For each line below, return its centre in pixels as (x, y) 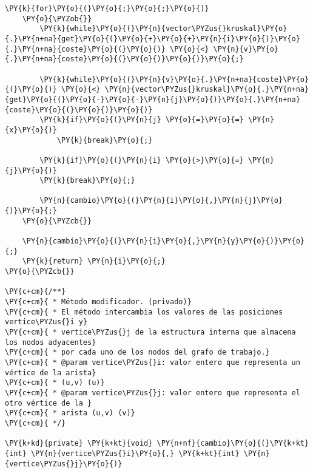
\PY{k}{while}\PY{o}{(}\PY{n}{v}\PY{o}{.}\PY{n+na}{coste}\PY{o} (174, 79)
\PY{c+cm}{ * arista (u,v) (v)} (70, 413)
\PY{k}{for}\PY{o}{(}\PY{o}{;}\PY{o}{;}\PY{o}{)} (107, 9)
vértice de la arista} (51, 373)
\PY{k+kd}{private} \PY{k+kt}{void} (79, 444)
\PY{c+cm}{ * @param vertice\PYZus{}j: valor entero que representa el (153, 393)
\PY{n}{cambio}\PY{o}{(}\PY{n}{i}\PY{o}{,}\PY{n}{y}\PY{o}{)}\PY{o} (163, 241)
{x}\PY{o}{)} (31, 130)
